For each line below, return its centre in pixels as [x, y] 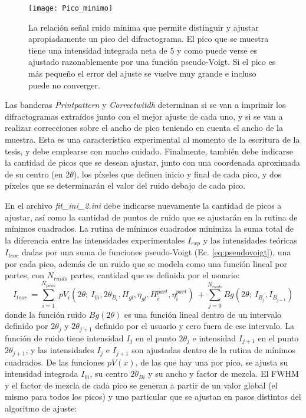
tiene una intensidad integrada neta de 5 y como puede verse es [143, 50]
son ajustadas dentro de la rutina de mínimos [214, 350]
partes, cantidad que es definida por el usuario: [155, 275]
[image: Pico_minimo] [71, 8]
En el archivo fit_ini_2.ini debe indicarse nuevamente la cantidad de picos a [143, 205]
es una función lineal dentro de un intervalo [203, 314]
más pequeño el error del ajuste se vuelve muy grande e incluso [142, 73]
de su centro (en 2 [37, 174]
